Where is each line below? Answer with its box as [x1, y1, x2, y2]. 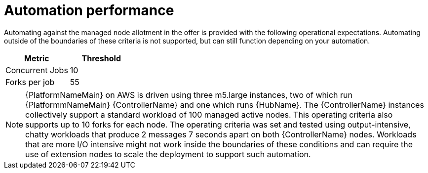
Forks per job [5, 77, 55, 87]
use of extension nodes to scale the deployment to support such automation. [25, 149, 311, 159]
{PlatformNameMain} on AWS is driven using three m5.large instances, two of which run [25, 89, 352, 100]
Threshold [81, 53, 121, 63]
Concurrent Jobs [5, 65, 68, 75]
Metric [24, 53, 49, 63]
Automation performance [4, 2, 174, 19]
